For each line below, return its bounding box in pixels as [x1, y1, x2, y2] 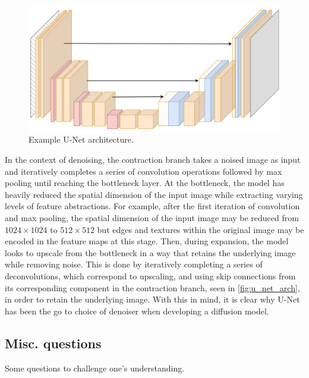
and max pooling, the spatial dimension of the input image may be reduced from [5, 211, 299, 223]
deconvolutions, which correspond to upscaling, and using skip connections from [5, 269, 296, 282]
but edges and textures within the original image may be [97, 223, 304, 235]
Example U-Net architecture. [29, 133, 134, 146]
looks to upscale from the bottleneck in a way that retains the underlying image [5, 246, 296, 259]
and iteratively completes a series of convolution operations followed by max [5, 165, 282, 177]
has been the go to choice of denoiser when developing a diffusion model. [5, 304, 269, 317]
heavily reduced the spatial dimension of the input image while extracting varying [5, 188, 303, 200]
